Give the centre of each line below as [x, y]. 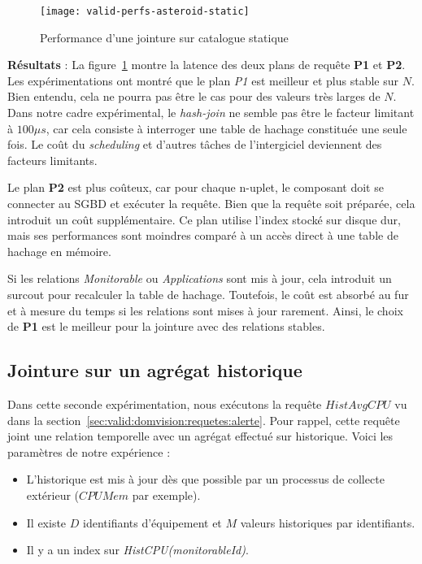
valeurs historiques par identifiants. [328, 522]
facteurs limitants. [52, 160]
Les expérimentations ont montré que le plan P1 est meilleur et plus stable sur [203, 80]
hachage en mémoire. [59, 251]
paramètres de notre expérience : [89, 451]
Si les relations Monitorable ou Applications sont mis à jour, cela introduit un [200, 278]
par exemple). [166, 495]
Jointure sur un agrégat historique [155, 370]
